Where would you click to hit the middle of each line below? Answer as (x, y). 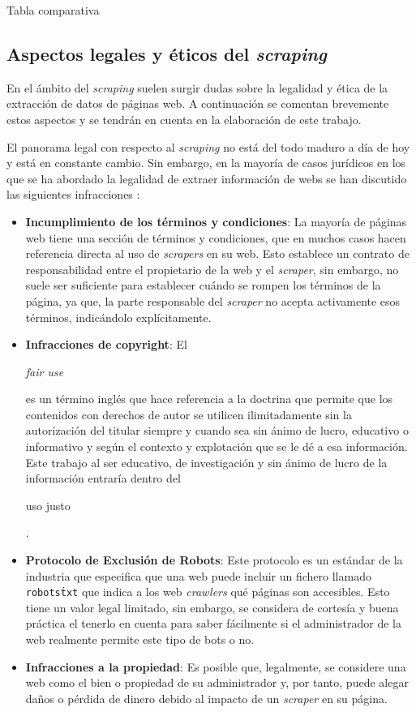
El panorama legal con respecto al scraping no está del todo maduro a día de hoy (208, 146)
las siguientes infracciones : (73, 194)
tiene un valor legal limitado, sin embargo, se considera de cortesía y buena (212, 607)
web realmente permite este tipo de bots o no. (140, 639)
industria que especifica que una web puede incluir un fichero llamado (198, 575)
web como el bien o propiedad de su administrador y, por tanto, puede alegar (217, 682)
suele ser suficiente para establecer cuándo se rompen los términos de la (203, 285)
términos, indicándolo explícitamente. (118, 317)
